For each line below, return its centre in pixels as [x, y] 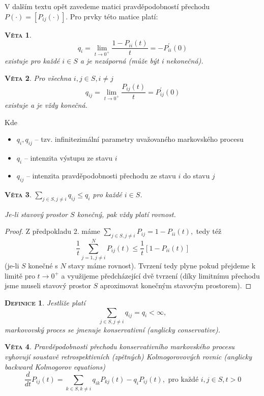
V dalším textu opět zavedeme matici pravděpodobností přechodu [107, 6]
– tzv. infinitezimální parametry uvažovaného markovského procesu [139, 139]
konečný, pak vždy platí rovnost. [126, 214]
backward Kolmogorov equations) [55, 366]
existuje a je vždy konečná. [46, 105]
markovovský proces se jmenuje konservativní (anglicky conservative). [113, 329]
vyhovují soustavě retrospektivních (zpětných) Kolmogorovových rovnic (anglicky [128, 357]
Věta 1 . [18, 34]
